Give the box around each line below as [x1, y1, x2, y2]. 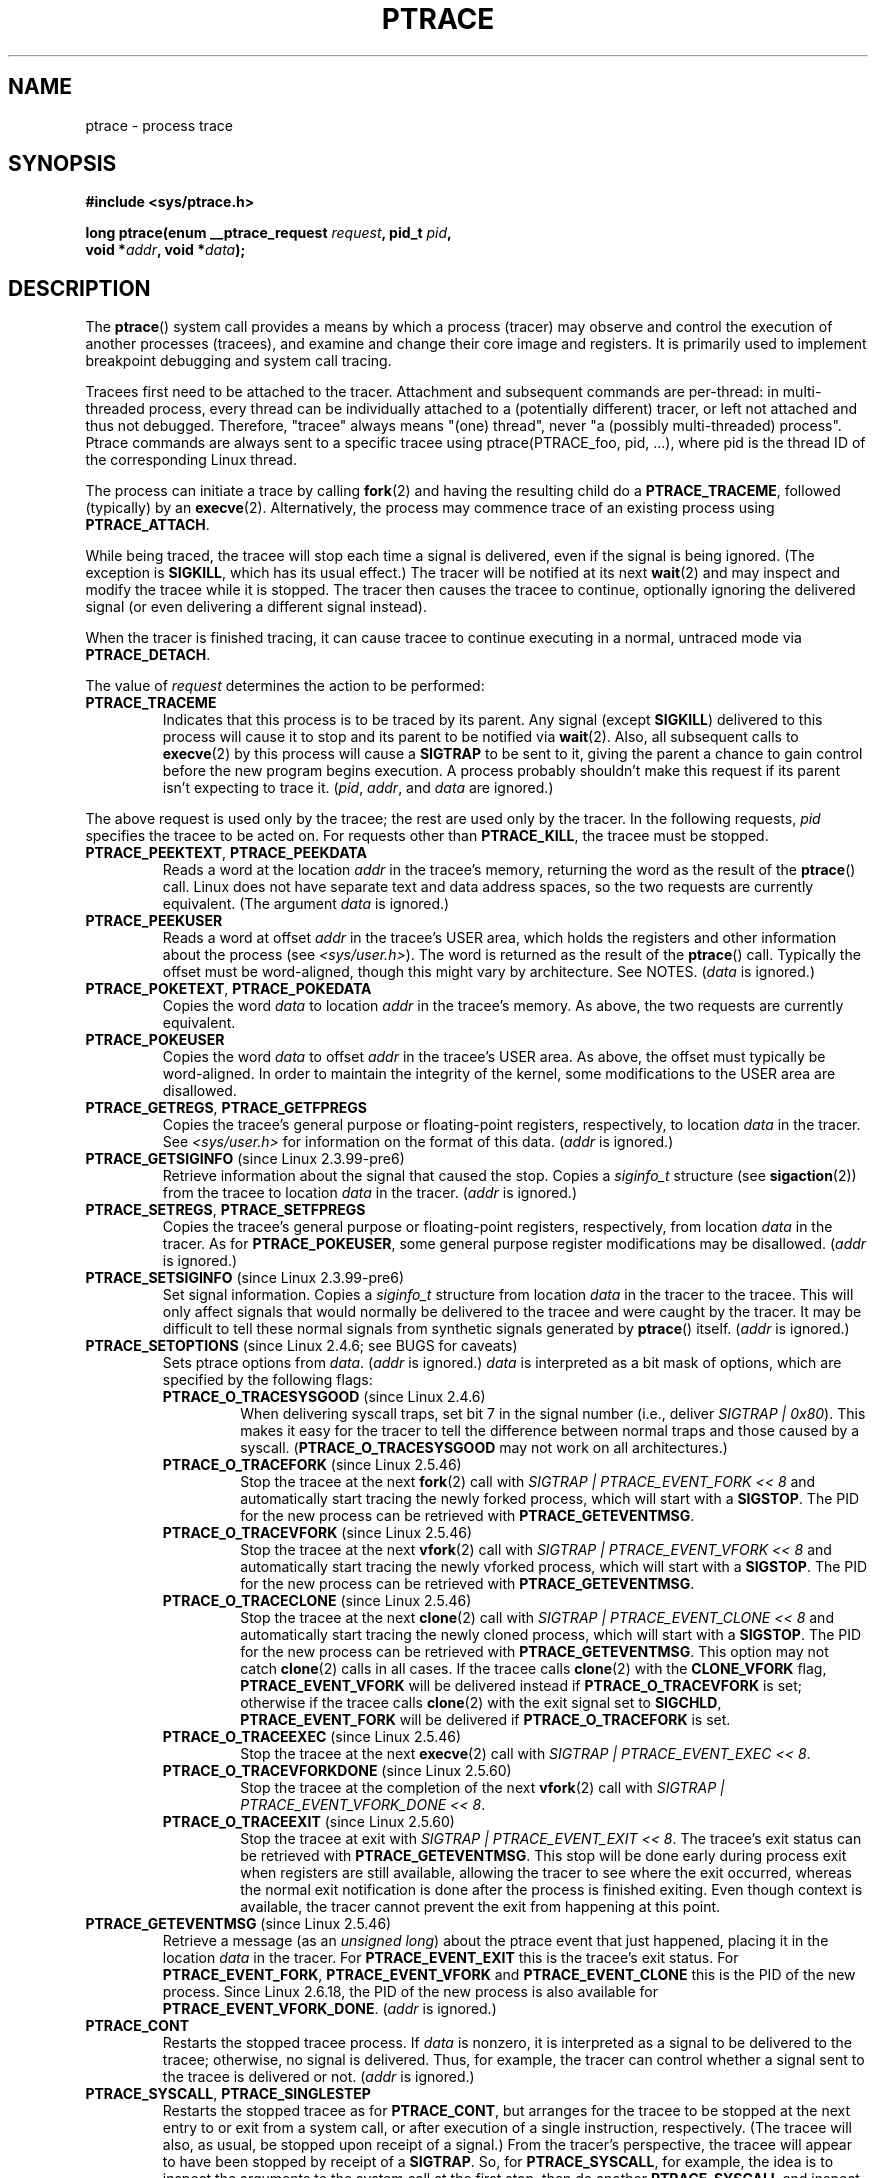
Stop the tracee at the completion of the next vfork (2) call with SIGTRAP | [240, 1779, 725, 1797]
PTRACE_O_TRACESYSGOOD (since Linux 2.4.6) [162, 1388, 486, 1406]
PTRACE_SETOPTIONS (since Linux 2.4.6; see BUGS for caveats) [85, 1337, 518, 1355]
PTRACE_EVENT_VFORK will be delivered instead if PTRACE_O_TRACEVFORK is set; [240, 1677, 803, 1695]
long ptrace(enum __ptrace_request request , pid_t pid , [85, 224, 452, 242]
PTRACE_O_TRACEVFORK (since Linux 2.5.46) [162, 1524, 473, 1542]
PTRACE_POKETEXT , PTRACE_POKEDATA [85, 980, 372, 998]
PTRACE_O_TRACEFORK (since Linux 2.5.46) [162, 1456, 462, 1474]
